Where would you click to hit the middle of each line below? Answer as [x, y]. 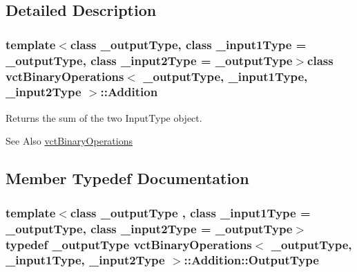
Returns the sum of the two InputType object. [104, 117]
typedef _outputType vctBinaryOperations [129, 244]
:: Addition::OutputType [251, 260]
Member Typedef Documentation [127, 178]
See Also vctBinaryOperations [69, 141]
